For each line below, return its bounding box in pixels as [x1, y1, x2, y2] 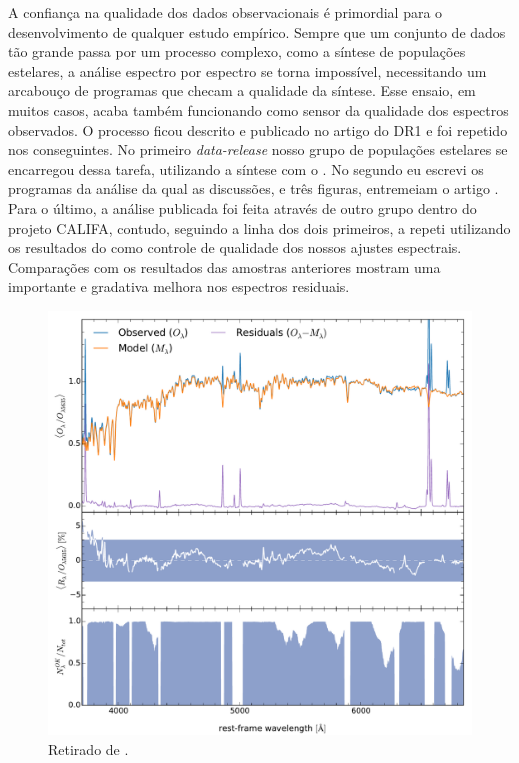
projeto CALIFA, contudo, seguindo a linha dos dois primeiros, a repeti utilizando [8, 217, 511, 238]
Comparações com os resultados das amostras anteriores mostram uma [8, 256, 441, 277]
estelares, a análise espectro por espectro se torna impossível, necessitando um [8, 60, 487, 81]
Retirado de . [48, 738, 129, 759]
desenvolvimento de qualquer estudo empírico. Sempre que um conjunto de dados [8, 21, 506, 42]
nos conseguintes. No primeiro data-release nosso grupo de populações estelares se [8, 139, 508, 160]
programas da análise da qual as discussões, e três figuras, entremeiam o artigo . [8, 178, 499, 199]
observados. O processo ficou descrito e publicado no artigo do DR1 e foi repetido [8, 119, 508, 140]
